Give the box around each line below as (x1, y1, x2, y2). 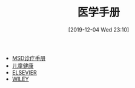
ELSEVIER (12, 69, 38, 76)
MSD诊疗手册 (12, 54, 46, 61)
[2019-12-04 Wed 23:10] (68, 25, 130, 33)
